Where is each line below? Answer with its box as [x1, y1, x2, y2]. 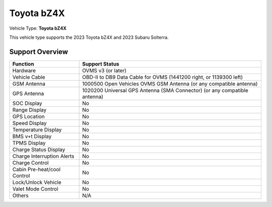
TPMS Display [12, 139, 46, 146]
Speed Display [12, 119, 47, 126]
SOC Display [12, 100, 42, 107]
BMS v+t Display [12, 132, 52, 140]
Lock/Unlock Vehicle [12, 179, 61, 186]
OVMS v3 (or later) [82, 67, 127, 74]
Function [12, 60, 34, 67]
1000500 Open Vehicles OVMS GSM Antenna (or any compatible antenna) [82, 80, 258, 87]
